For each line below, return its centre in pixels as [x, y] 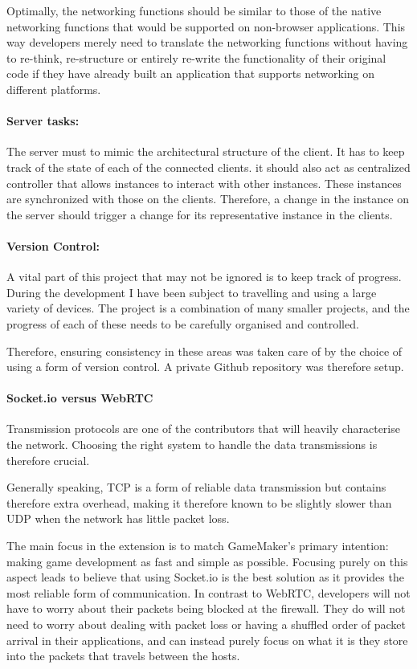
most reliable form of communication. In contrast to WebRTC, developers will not [208, 592]
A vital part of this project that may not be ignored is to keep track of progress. [204, 277]
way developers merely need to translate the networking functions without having [207, 42]
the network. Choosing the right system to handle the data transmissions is [192, 445]
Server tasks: [43, 121]
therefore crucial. [48, 460]
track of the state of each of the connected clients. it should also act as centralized [208, 167]
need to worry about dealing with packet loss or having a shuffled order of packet [206, 624]
